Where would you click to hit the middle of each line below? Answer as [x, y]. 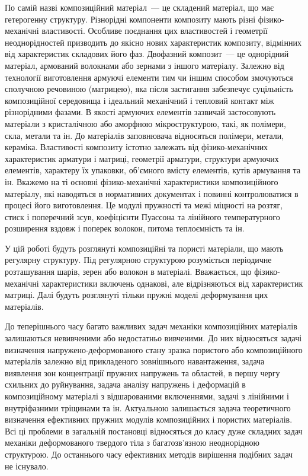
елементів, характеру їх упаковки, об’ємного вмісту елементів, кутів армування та [153, 170]
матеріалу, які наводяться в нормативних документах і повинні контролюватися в [152, 193]
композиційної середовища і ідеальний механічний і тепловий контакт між [139, 100]
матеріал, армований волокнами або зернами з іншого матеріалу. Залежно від [145, 65]
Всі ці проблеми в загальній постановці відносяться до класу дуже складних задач [154, 431]
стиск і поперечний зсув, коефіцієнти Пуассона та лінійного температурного [142, 216]
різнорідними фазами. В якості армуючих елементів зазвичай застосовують [140, 112]
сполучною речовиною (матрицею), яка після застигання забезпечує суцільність [149, 89]
